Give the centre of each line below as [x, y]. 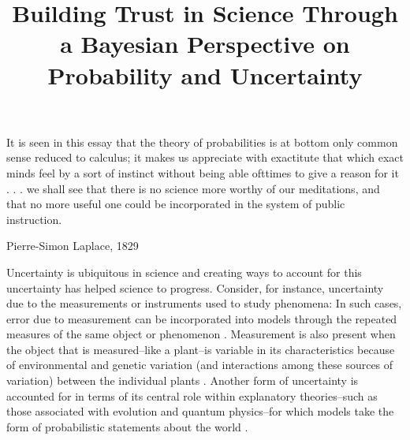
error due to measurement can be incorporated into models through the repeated [202, 318]
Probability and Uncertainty [205, 75]
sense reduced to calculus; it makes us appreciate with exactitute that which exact [205, 157]
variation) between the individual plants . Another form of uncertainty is [183, 380]
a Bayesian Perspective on [205, 44]
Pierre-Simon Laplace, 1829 [73, 246]
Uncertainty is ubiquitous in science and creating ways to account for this [184, 272]
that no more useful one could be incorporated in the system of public [176, 204]
